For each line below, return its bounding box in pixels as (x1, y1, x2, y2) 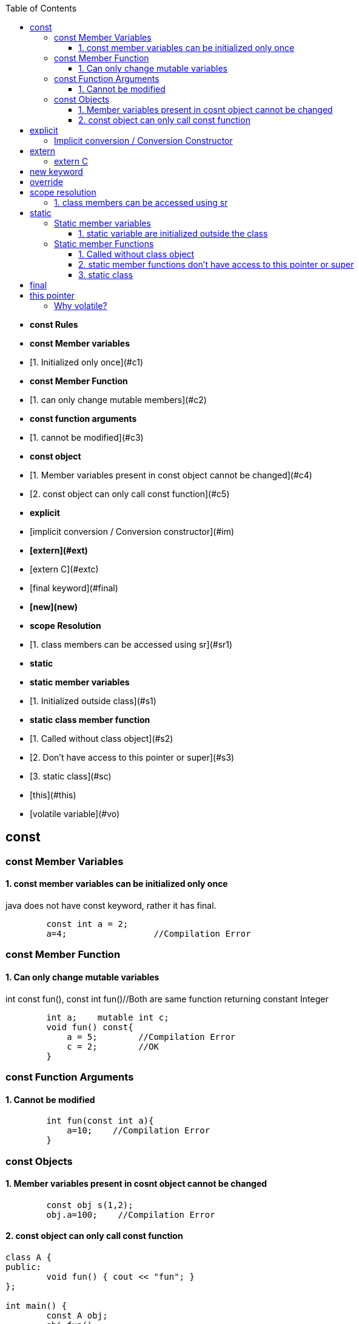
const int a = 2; (46, 919, 129, 929)
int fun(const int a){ (46, 1116, 154, 1126)
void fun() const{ (46, 1022, 133, 1032)
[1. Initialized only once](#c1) (30, 357, 144, 367)
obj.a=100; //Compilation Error (46, 1209, 215, 1220)
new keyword (30, 166, 83, 177)
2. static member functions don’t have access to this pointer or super (78, 259, 354, 270)
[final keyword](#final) (30, 583, 118, 593)
